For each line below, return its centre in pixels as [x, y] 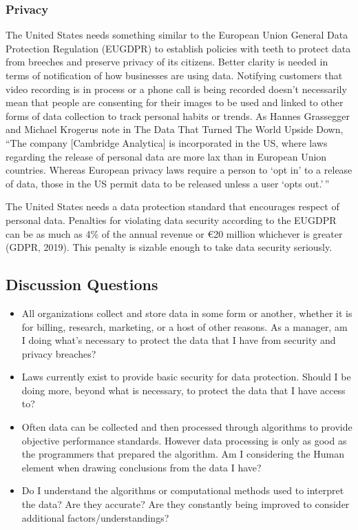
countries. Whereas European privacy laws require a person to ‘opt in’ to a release [179, 170]
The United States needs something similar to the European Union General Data [177, 35]
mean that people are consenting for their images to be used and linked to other [175, 102]
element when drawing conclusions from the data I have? [141, 467]
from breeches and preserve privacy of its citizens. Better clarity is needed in [167, 62]
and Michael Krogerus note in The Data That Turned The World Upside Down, [175, 129]
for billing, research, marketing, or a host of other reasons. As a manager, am [185, 326]
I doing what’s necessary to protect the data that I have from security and [179, 340]
